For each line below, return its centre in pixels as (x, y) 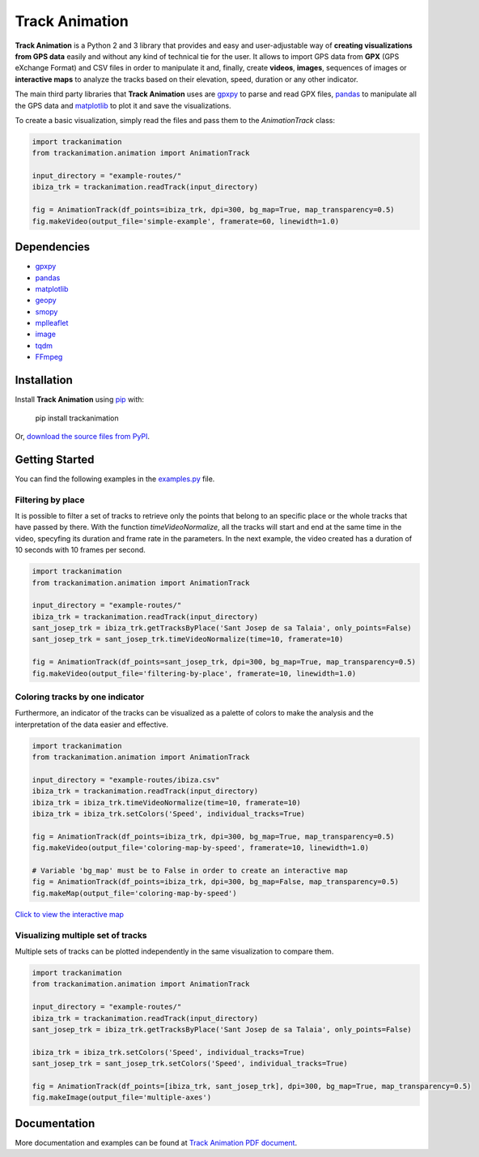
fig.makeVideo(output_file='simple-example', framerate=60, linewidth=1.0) (186, 221)
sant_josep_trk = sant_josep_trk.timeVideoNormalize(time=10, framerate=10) (188, 639)
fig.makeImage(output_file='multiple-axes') (122, 1097)
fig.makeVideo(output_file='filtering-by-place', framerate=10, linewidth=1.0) (194, 673)
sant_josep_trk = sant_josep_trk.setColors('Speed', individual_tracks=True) (190, 1064)
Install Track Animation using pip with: (80, 399)
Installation (44, 380)
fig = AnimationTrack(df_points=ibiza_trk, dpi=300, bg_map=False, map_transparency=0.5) (216, 882)
